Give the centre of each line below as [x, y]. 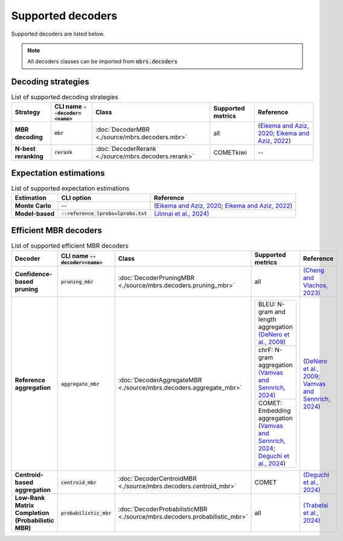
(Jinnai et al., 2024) [181, 213]
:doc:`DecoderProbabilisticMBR [163, 509]
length [267, 319]
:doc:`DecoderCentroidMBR [157, 479]
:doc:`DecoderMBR [123, 129]
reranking [29, 156]
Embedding [274, 411]
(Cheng [313, 270]
